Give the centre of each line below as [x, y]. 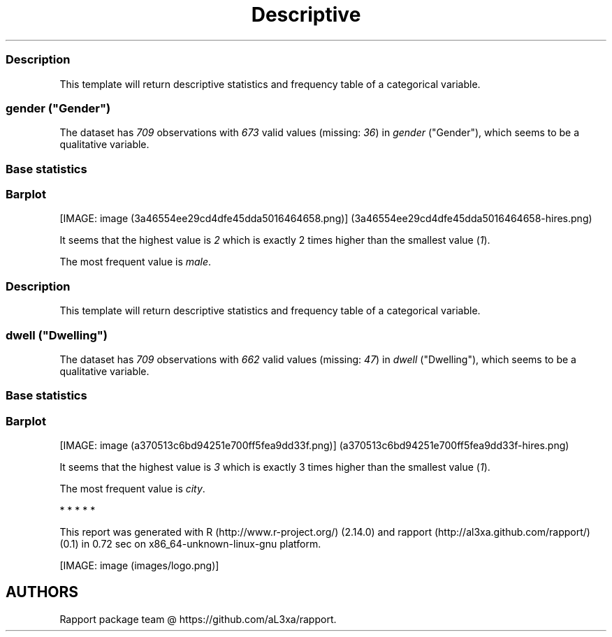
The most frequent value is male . [136, 262]
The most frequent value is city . [132, 489]
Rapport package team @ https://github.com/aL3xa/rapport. [198, 619]
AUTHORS [42, 592]
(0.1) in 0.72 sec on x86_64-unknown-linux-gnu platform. [190, 544]
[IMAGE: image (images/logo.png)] [139, 565]
